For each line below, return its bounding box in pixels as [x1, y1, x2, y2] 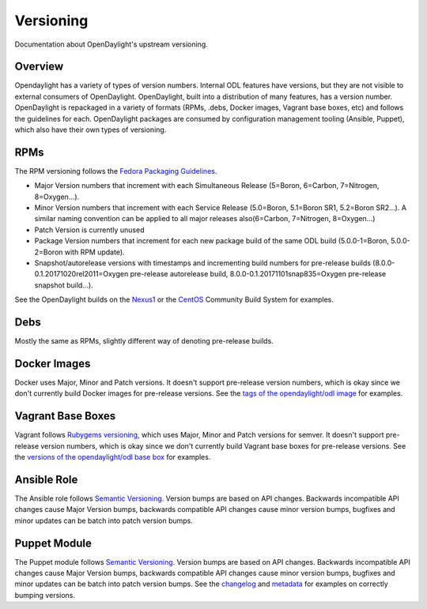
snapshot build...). [34, 280, 94, 290]
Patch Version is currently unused [34, 225, 145, 235]
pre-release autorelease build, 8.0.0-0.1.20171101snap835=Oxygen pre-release [130, 269, 387, 279]
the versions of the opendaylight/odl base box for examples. [14, 453, 211, 462]
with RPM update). [64, 247, 126, 257]
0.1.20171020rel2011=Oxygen [34, 269, 129, 279]
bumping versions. [14, 590, 75, 600]
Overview [14, 60, 64, 73]
